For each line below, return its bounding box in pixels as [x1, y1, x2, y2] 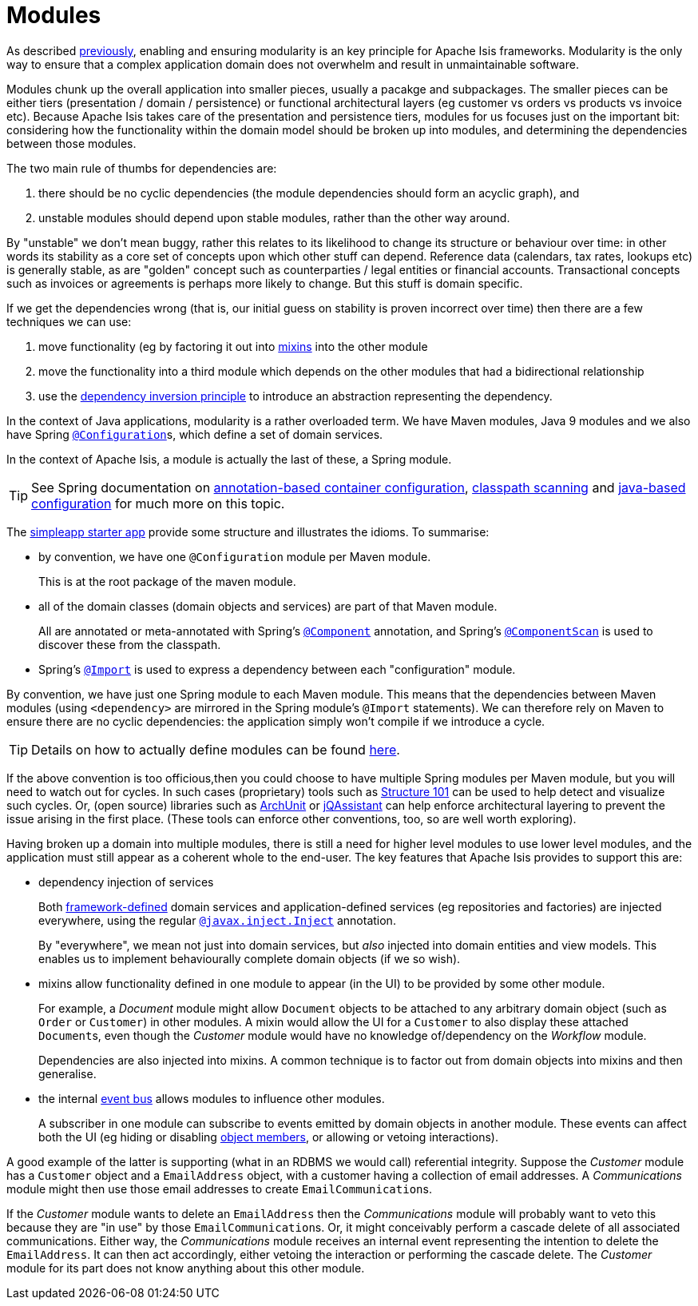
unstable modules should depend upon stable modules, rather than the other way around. [38, 210, 510, 225]
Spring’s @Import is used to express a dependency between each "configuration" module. [38, 662, 516, 676]
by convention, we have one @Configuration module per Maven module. [38, 549, 431, 563]
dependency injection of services [38, 874, 214, 889]
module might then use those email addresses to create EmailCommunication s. [6, 1181, 432, 1196]
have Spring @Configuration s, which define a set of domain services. [6, 427, 383, 441]
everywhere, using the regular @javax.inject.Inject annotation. [38, 913, 396, 927]
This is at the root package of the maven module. [38, 574, 296, 588]
